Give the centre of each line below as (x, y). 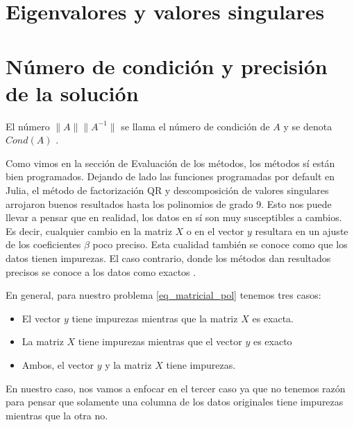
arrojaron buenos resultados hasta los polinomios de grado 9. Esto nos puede (169, 203)
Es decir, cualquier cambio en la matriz (89, 230)
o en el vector (215, 230)
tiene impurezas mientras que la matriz (155, 318)
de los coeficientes (43, 244)
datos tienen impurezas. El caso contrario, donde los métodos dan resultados (168, 258)
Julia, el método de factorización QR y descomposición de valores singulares (167, 190)
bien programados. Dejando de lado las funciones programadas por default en (170, 176)
